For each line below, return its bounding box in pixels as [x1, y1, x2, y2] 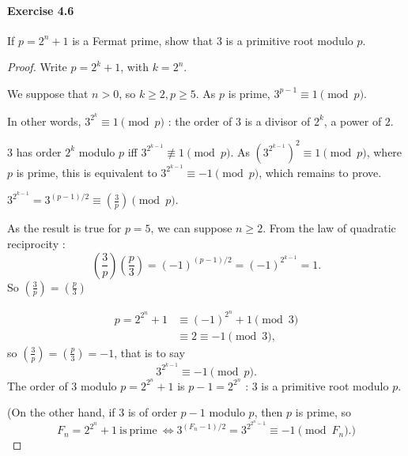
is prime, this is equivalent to [16, 164, 157, 180]
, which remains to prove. [259, 164, 382, 180]
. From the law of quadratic [263, 220, 396, 236]
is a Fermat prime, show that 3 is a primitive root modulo [72, 32, 353, 48]
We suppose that [7, 85, 89, 101]
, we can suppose [150, 220, 232, 236]
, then [254, 404, 283, 420]
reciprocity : [7, 236, 66, 252]
